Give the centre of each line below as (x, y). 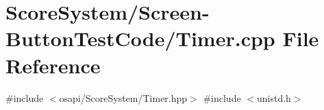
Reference (53, 65)
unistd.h (274, 97)
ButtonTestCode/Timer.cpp (140, 38)
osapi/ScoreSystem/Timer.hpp (123, 97)
